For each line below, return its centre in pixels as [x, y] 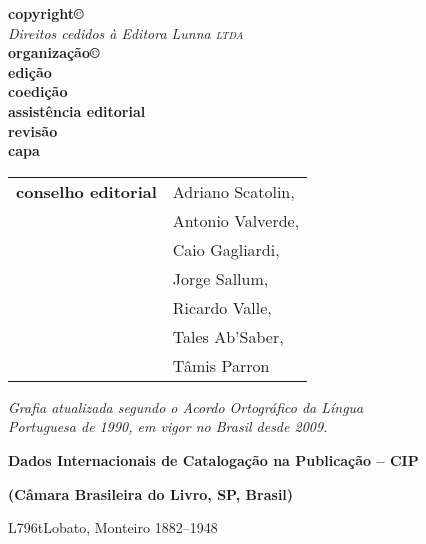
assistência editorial [77, 110]
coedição [38, 91]
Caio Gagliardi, [226, 249]
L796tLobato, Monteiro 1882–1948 [113, 527]
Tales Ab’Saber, [228, 336]
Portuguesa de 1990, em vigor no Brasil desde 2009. [168, 426]
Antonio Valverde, [236, 220]
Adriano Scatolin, [233, 191]
